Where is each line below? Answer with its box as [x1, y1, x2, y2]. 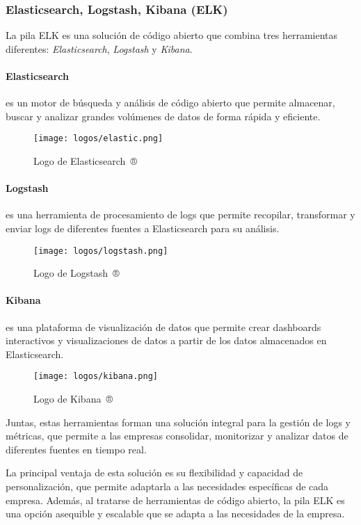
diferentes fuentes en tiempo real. [6, 442, 147, 456]
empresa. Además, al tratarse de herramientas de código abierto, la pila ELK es [6, 492, 345, 507]
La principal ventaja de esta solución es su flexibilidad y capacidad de [6, 465, 303, 480]
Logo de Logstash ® [33, 266, 120, 280]
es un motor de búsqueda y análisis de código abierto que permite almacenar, [6, 95, 335, 110]
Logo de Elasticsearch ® [33, 154, 137, 168]
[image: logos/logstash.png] [33, 245, 168, 256]
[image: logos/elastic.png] [33, 134, 163, 144]
